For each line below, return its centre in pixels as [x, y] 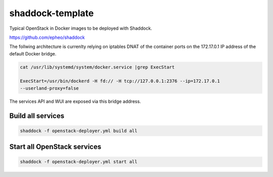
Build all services [37, 116]
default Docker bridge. [33, 53]
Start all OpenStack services [55, 147]
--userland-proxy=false [50, 88]
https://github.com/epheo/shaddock [47, 37]
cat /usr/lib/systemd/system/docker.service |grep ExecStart [97, 67]
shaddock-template [52, 13]
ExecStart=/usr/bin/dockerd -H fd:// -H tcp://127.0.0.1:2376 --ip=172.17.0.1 [120, 81]
